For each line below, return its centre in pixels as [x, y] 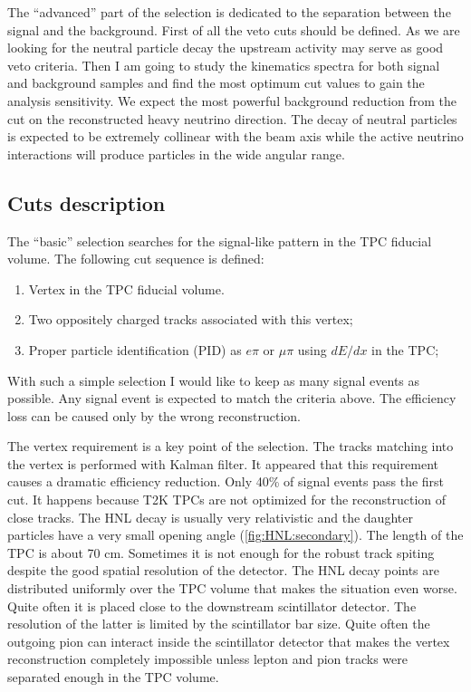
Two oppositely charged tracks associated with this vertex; [191, 319]
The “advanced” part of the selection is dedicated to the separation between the [229, 12]
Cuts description [87, 202]
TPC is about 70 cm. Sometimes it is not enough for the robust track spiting [221, 552]
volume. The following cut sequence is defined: [136, 259]
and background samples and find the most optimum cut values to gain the [216, 83]
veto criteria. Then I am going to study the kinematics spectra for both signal [224, 65]
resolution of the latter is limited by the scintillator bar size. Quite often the [219, 624]
